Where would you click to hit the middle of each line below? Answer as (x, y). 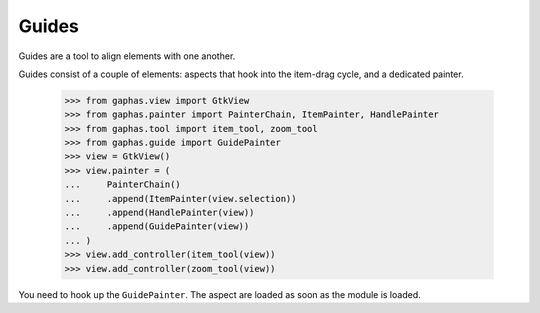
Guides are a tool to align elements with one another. (127, 56)
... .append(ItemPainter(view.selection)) (180, 198)
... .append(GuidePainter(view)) (157, 226)
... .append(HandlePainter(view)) (159, 213)
